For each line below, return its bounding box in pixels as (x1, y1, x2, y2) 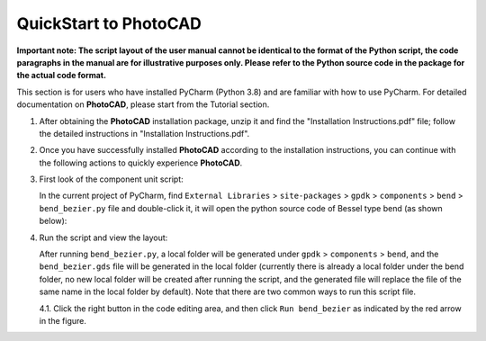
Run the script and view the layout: (39, 232, 168, 243)
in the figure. (39, 315, 87, 326)
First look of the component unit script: (39, 174, 184, 184)
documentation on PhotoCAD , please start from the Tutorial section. (16, 99, 270, 110)
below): (39, 216, 67, 227)
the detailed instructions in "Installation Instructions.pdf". (39, 128, 250, 139)
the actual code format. (16, 70, 107, 81)
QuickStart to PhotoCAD (16, 13, 202, 33)
